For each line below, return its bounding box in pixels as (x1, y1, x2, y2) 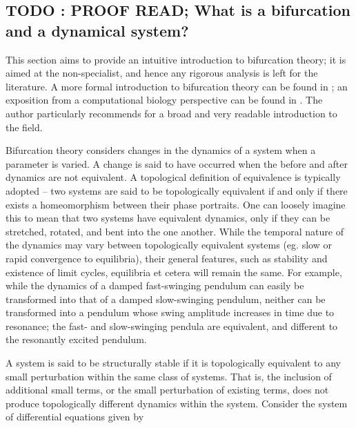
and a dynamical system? (6, 19, 189, 41)
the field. (6, 119, 43, 134)
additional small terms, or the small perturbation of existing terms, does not (6, 382, 329, 397)
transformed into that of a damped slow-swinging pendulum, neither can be (6, 291, 326, 306)
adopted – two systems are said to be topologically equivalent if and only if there (6, 183, 348, 197)
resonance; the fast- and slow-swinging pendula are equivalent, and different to (6, 318, 338, 333)
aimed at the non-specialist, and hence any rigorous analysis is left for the (6, 66, 318, 80)
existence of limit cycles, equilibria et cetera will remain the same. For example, (6, 264, 342, 279)
